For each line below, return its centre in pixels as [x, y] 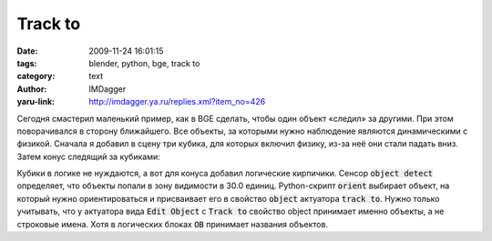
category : [36, 76]
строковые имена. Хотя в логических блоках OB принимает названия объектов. [172, 224]
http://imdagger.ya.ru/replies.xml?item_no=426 [177, 102]
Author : [32, 89]
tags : [27, 63]
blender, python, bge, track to [144, 63]
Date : [27, 51]
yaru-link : [36, 102]
